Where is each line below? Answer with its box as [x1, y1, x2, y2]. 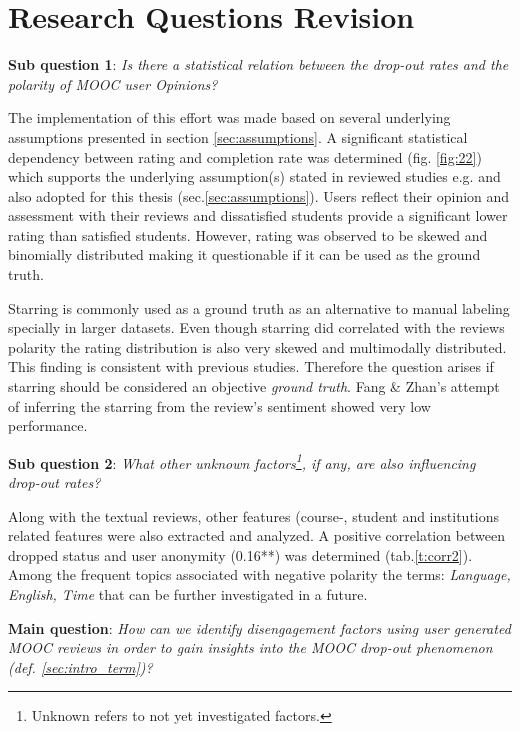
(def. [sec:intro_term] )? [8, 656, 153, 677]
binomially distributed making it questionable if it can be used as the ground [8, 244, 481, 265]
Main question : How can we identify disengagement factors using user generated [8, 617, 511, 638]
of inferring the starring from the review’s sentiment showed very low [8, 395, 431, 416]
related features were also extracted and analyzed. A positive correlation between [8, 525, 506, 546]
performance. [8, 415, 88, 436]
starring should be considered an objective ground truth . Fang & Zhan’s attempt [8, 376, 500, 397]
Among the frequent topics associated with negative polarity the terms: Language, [8, 564, 511, 585]
